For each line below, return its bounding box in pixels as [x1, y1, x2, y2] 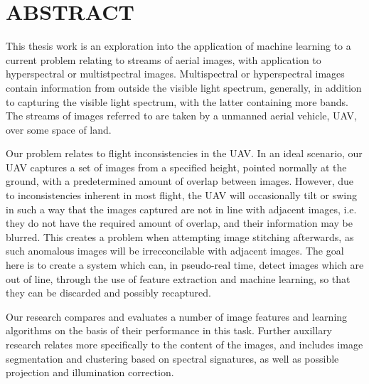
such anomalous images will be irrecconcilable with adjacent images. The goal [6, 243, 344, 258]
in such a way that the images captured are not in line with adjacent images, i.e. [6, 201, 357, 216]
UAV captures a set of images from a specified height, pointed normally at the [6, 159, 347, 174]
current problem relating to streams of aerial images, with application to [6, 52, 321, 67]
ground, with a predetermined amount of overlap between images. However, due [6, 174, 354, 188]
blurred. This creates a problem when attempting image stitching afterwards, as [6, 229, 354, 244]
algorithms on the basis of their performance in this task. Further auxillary [6, 323, 333, 338]
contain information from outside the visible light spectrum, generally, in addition [6, 80, 362, 95]
